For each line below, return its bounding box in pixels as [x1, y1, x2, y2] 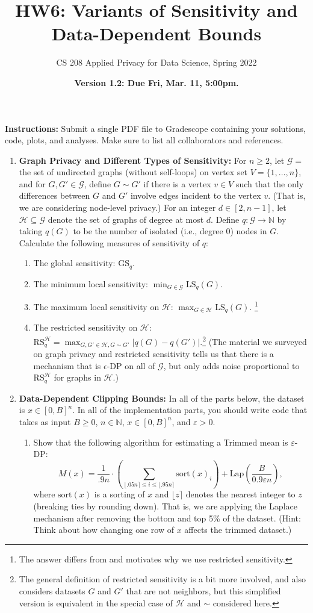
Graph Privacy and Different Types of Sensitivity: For [19, 154, 247, 166]
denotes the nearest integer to [185, 488, 296, 500]
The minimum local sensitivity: [33, 277, 148, 290]
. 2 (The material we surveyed [200, 334, 307, 347]
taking [19, 225, 43, 237]
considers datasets [19, 585, 85, 597]
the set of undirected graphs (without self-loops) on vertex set [19, 166, 248, 178]
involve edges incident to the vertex [130, 189, 261, 202]
